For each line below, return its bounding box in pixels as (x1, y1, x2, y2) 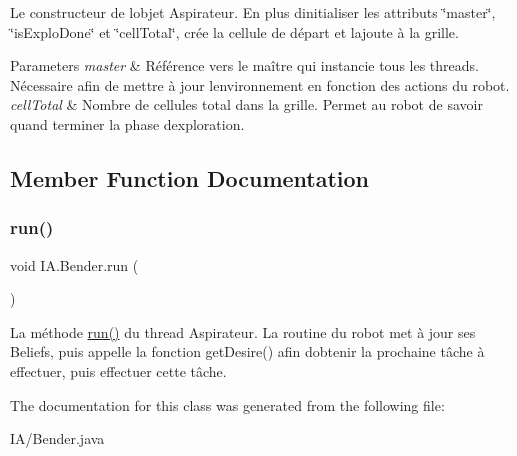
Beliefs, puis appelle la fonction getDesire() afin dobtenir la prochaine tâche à (10, 341, 485, 362)
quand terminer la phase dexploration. (10, 113, 245, 134)
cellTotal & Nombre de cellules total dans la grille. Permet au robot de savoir (10, 94, 483, 115)
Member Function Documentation (10, 162, 370, 193)
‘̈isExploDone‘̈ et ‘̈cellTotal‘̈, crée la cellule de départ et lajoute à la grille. (10, 21, 459, 42)
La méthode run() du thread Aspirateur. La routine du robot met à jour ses (10, 321, 476, 342)
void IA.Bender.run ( (10, 254, 139, 275)
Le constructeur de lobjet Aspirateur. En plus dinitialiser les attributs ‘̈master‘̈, (10, 2, 496, 22)
